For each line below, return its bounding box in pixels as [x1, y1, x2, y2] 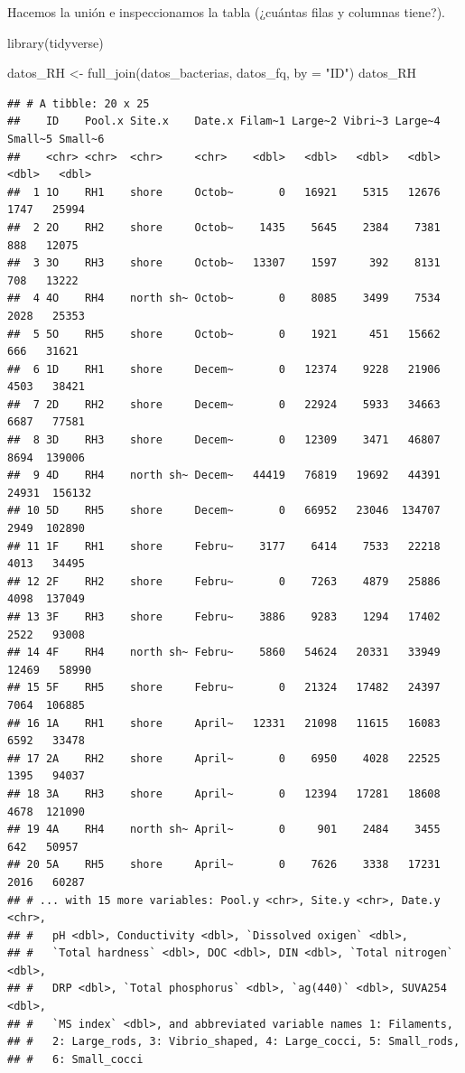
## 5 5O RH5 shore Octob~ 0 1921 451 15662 [7, 327, 441, 341]
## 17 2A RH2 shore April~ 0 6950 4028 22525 [7, 751, 441, 765]
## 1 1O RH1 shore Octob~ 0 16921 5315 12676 [7, 185, 441, 199]
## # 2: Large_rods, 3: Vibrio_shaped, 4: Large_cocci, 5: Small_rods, [7, 1035, 460, 1049]
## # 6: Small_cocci [7, 1052, 144, 1066]
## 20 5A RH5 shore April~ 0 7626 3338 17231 [7, 858, 441, 872]
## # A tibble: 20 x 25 [7, 97, 150, 110]
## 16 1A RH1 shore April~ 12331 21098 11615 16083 [7, 716, 441, 730]
